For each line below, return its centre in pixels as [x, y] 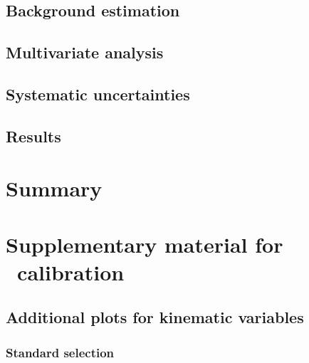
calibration [71, 272]
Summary [54, 188]
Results [33, 136]
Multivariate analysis [85, 52]
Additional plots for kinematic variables [155, 317]
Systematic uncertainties [98, 94]
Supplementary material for [145, 244]
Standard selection [60, 352]
